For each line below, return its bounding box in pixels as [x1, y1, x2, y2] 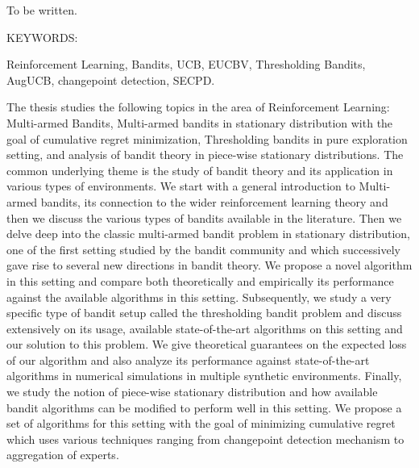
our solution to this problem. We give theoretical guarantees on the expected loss [6, 336, 407, 353]
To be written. [6, 2, 77, 18]
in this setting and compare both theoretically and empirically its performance [6, 272, 394, 289]
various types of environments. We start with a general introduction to [6, 178, 355, 194]
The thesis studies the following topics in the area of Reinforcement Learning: [6, 98, 390, 115]
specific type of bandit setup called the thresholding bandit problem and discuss [6, 304, 402, 321]
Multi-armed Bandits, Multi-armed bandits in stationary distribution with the [6, 114, 393, 131]
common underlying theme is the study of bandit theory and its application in [6, 161, 393, 178]
